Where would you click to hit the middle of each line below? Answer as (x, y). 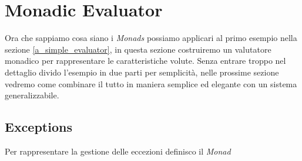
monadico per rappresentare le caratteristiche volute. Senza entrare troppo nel (145, 61)
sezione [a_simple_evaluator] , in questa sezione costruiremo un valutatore (138, 49)
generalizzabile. (32, 95)
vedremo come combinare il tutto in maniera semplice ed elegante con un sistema (151, 83)
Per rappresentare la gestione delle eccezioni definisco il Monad (118, 151)
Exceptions (38, 127)
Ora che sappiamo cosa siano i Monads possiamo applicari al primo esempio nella (151, 38)
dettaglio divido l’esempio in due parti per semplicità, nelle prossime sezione (142, 72)
